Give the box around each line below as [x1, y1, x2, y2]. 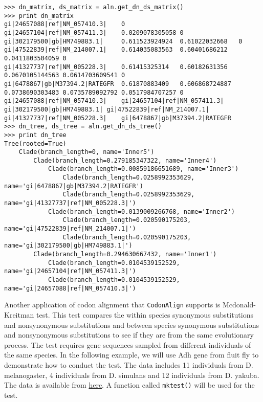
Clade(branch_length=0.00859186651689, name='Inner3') [48, 165, 239, 173]
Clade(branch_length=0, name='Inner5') [18, 148, 155, 156]
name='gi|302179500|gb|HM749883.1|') [4, 242, 133, 250]
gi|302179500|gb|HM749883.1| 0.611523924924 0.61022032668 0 [4, 37, 243, 45]
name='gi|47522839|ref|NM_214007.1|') [4, 225, 136, 233]
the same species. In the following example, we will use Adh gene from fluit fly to [4, 349, 259, 360]
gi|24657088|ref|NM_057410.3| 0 [4, 20, 125, 28]
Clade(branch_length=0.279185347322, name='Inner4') [33, 157, 217, 164]
